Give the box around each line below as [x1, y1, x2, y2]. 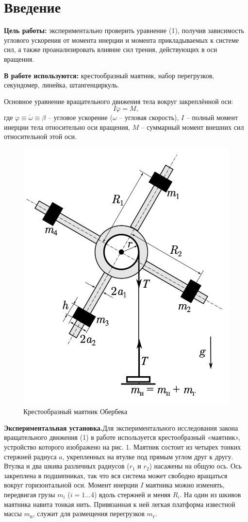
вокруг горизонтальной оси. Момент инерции [4, 480, 138, 490]
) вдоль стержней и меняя [94, 489, 171, 499]
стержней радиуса [4, 451, 57, 461]
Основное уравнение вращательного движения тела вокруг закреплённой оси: [4, 96, 233, 106]
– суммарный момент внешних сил [141, 122, 244, 132]
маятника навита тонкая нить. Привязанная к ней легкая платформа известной [4, 499, 235, 509]
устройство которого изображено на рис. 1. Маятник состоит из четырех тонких [4, 441, 241, 452]
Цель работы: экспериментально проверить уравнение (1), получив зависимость [4, 25, 244, 35]
